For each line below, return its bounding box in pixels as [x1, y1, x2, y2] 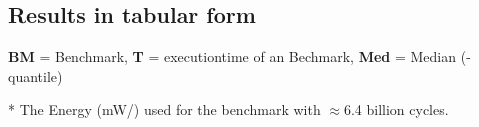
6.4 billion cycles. [343, 99, 449, 120]
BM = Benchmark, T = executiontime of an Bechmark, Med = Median [8, 46, 457, 67]
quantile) [8, 65, 63, 86]
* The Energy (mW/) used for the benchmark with [8, 99, 321, 120]
